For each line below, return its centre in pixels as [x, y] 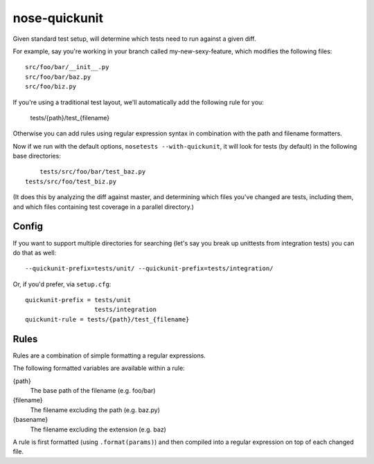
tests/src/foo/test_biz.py [71, 181]
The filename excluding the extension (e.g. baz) [98, 429]
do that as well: [35, 252]
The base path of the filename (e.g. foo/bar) [93, 390]
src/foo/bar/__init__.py [67, 67]
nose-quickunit [58, 18]
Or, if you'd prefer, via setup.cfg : [62, 284]
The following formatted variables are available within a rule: [99, 368]
